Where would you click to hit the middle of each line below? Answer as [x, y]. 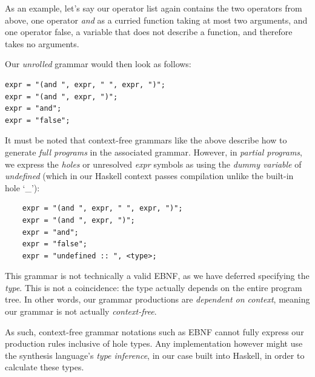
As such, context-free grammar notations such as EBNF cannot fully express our [154, 331]
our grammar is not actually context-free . [81, 311]
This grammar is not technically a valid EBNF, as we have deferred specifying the [157, 276]
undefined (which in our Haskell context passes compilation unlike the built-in [149, 176]
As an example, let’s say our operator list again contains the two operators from [154, 8]
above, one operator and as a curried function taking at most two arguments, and [156, 20]
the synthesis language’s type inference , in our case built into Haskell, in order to [155, 355]
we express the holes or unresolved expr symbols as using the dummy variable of [153, 164]
